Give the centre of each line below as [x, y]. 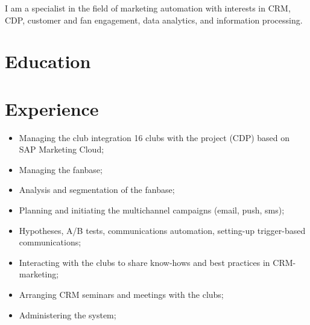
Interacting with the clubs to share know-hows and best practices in [144, 262]
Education [48, 61]
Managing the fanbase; [61, 169]
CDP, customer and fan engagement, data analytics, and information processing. [154, 20]
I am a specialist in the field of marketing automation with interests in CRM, [148, 8]
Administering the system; [68, 314]
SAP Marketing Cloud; [62, 149]
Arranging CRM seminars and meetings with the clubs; [121, 295]
